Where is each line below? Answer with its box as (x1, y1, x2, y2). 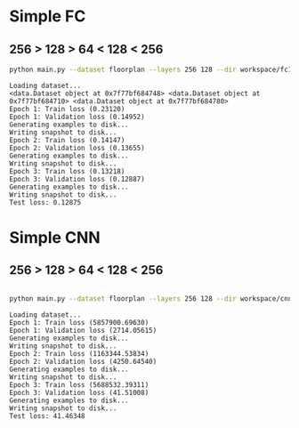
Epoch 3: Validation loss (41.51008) (9, 388, 149, 397)
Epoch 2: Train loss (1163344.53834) (9, 349, 149, 358)
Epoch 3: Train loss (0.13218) (9, 166, 125, 175)
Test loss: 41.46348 (9, 411, 86, 420)
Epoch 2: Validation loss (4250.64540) (9, 357, 158, 366)
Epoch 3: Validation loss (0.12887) (9, 174, 145, 183)
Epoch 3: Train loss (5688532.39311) (9, 380, 149, 389)
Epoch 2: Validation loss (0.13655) (9, 143, 145, 152)
